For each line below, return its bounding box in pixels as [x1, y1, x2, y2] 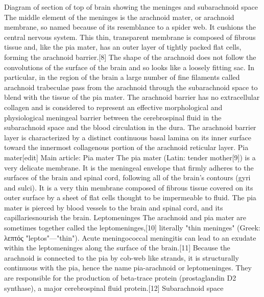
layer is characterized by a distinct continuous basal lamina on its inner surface [4, 132, 252, 142]
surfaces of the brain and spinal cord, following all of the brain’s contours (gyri [4, 172, 251, 183]
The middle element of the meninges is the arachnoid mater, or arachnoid [4, 11, 234, 22]
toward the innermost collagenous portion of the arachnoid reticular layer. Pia [4, 142, 249, 153]
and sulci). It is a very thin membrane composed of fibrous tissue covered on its [4, 182, 253, 193]
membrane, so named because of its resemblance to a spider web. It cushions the [4, 22, 256, 32]
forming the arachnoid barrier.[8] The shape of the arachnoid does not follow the [4, 51, 256, 62]
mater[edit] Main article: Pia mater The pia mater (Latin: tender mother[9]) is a [4, 152, 256, 162]
